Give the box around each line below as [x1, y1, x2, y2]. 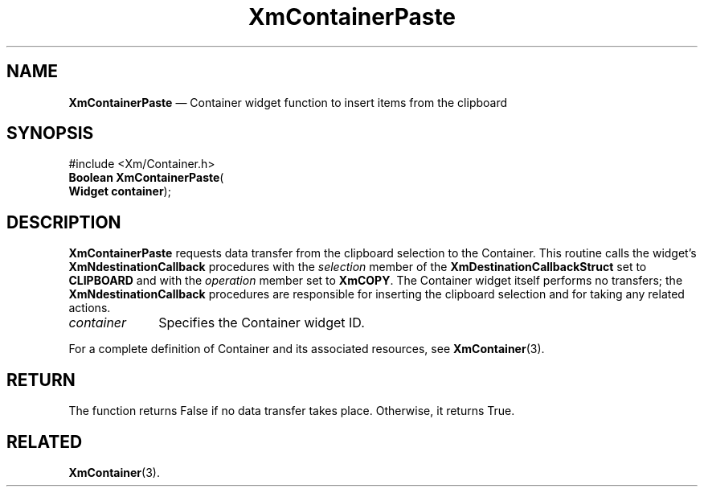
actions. [68, 301, 111, 315]
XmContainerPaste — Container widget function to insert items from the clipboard [68, 95, 508, 109]
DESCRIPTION [6, 212, 121, 232]
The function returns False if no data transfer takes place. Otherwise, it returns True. [68, 404, 515, 418]
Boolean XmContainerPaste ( [68, 170, 224, 185]
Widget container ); [68, 184, 171, 199]
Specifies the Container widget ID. [158, 314, 365, 331]
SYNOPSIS [6, 123, 94, 144]
